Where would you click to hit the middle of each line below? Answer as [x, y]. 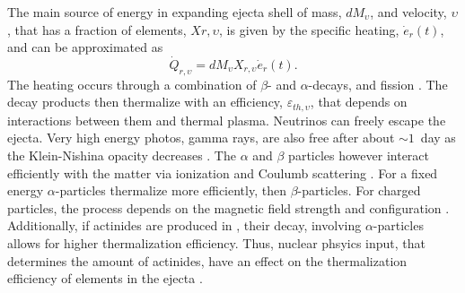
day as [438, 138]
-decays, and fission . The [378, 84]
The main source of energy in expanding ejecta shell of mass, [175, 12]
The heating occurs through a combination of [132, 84]
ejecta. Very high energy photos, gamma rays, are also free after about [201, 138]
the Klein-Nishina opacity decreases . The [122, 155]
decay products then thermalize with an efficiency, [145, 102]
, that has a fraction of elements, [97, 29]
